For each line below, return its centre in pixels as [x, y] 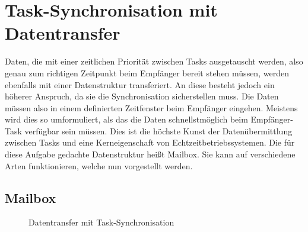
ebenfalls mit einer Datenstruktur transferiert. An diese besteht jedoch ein [140, 84]
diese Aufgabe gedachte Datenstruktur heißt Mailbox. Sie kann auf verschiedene [150, 154]
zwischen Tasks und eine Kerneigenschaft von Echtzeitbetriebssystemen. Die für [150, 142]
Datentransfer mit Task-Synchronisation [101, 222]
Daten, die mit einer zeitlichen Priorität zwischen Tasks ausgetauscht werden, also [154, 61]
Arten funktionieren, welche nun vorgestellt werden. [99, 165]
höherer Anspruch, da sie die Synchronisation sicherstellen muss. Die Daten [142, 96]
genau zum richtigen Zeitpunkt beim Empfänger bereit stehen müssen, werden [147, 72]
